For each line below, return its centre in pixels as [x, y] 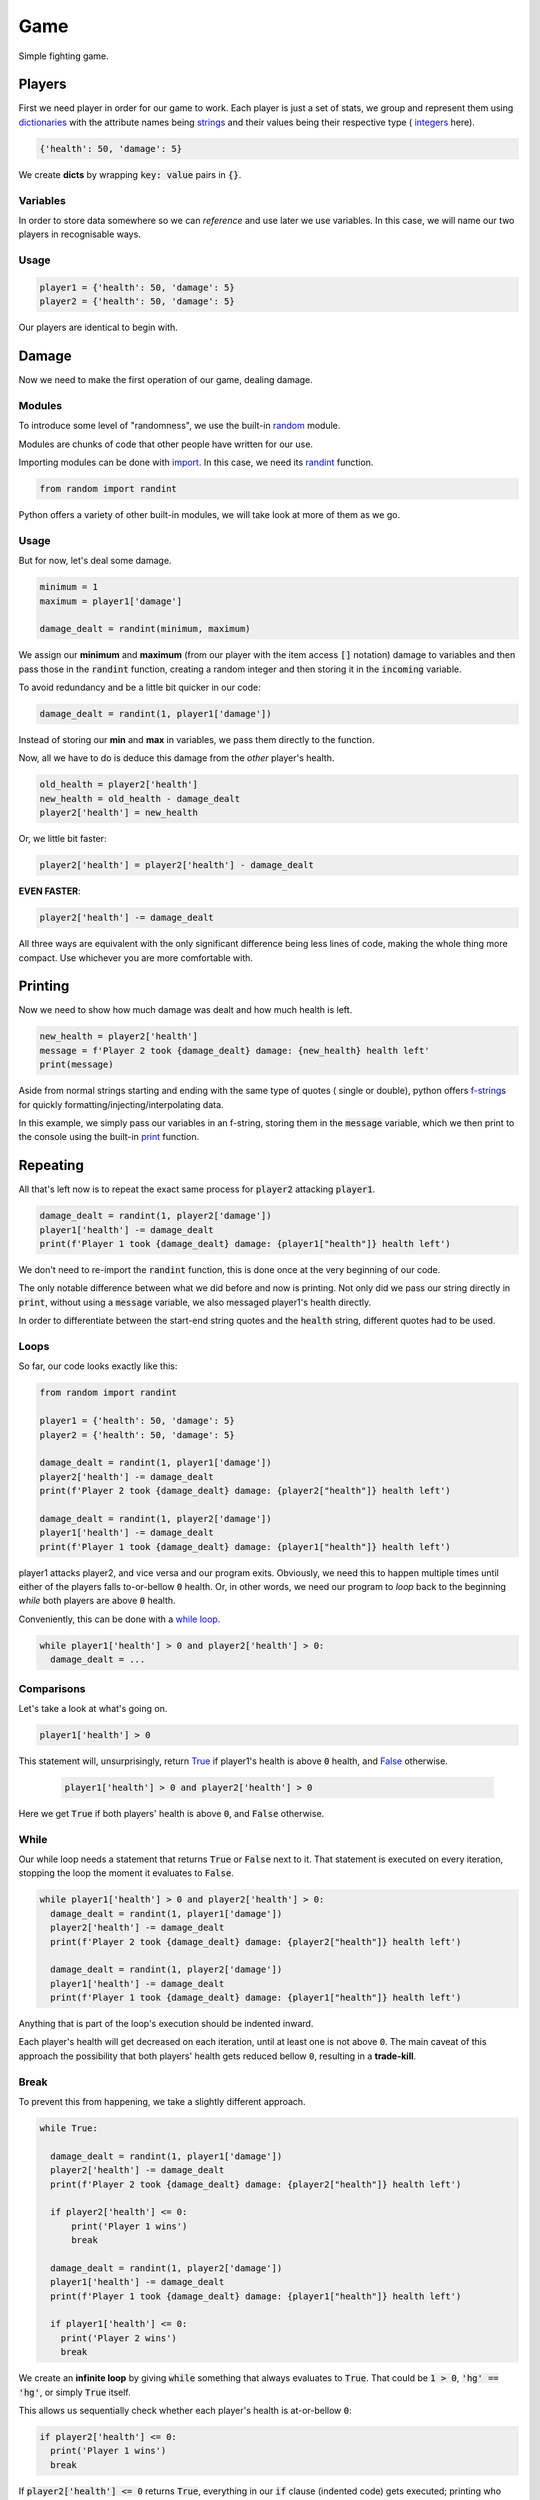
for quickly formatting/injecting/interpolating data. [121, 1104]
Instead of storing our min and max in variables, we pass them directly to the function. [196, 740]
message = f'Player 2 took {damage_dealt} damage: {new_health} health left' [234, 1050]
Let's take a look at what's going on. [93, 1708]
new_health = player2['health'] [119, 1036]
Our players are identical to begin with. [98, 327]
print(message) [76, 1064]
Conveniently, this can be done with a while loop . [119, 1619]
